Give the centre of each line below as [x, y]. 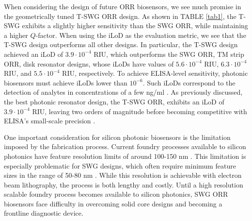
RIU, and [18, 73]
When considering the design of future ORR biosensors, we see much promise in [123, 6]
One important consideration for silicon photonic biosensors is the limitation [117, 137]
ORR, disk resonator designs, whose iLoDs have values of [89, 63]
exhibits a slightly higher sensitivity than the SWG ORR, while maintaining [135, 25]
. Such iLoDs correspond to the [189, 82]
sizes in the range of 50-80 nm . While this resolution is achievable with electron [123, 175]
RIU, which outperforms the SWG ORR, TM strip [169, 54]
